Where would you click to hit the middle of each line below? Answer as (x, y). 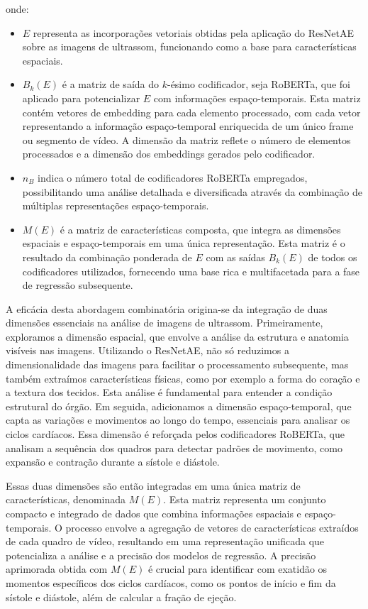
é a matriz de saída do (111, 84)
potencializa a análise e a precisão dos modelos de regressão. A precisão (161, 555)
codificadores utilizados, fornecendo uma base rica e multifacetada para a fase (191, 271)
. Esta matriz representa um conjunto (245, 499)
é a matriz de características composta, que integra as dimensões (200, 229)
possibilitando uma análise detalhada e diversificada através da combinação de (192, 191)
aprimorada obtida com (57, 569)
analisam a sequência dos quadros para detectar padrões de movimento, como (174, 448)
